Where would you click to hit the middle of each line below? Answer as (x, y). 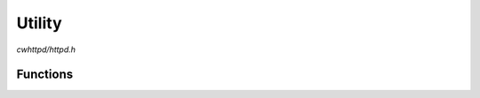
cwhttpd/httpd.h (46, 49)
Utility (39, 23)
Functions (45, 75)
